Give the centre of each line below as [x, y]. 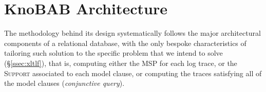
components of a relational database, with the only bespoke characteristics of [125, 43]
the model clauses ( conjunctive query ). [64, 83]
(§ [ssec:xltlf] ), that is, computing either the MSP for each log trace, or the [121, 63]
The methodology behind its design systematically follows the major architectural [132, 33]
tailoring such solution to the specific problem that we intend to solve [113, 53]
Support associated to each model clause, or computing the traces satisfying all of [133, 73]
